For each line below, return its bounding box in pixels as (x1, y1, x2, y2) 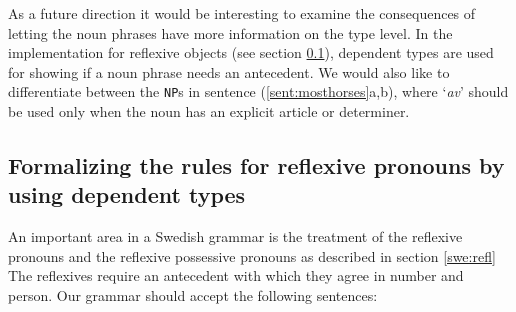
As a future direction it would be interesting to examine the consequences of (8, 3, 476, 23)
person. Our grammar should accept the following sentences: (8, 285, 378, 305)
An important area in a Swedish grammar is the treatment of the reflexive (8, 226, 463, 247)
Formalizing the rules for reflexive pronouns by (8, 150, 505, 181)
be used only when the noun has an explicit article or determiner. (8, 101, 410, 122)
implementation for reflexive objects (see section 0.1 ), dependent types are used (8, 42, 494, 63)
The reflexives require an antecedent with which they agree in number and (8, 265, 464, 286)
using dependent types (8, 179, 246, 210)
